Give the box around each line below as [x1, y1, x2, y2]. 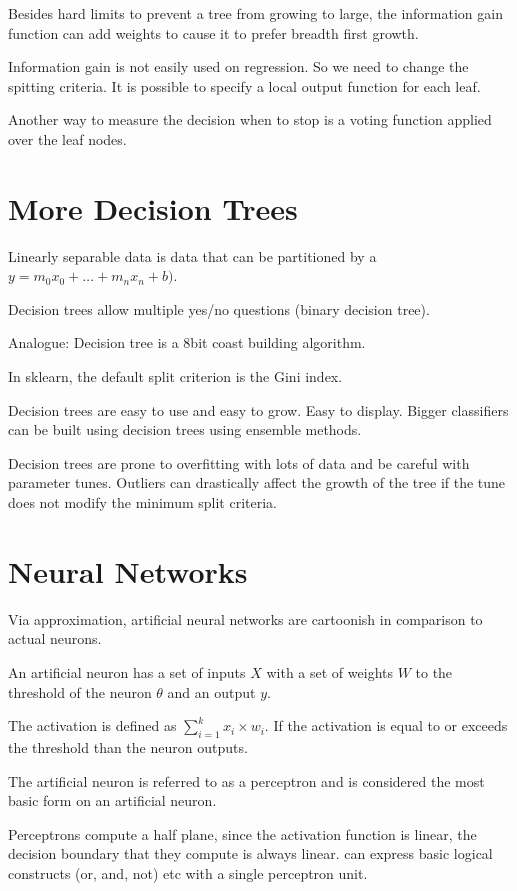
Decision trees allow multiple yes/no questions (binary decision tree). [8, 298, 430, 319]
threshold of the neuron [8, 681, 152, 702]
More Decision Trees [8, 187, 298, 228]
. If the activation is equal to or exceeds [264, 715, 508, 736]
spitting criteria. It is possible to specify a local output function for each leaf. [8, 75, 481, 96]
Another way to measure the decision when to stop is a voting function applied [8, 109, 492, 130]
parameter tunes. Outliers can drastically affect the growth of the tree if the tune [8, 472, 506, 493]
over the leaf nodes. [8, 128, 127, 149]
